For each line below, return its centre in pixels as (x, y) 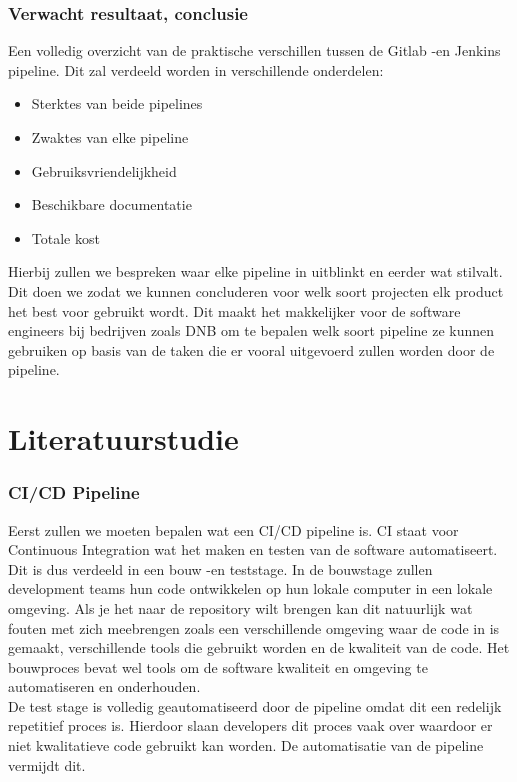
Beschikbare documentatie (111, 204)
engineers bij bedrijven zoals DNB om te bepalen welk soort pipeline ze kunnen (251, 330)
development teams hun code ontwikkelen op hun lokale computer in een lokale (250, 588)
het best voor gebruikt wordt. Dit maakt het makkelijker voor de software (234, 310)
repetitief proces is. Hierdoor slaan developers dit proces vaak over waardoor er (250, 725)
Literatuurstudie (123, 438)
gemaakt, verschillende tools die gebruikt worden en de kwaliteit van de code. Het (259, 647)
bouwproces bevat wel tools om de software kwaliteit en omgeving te (218, 666)
